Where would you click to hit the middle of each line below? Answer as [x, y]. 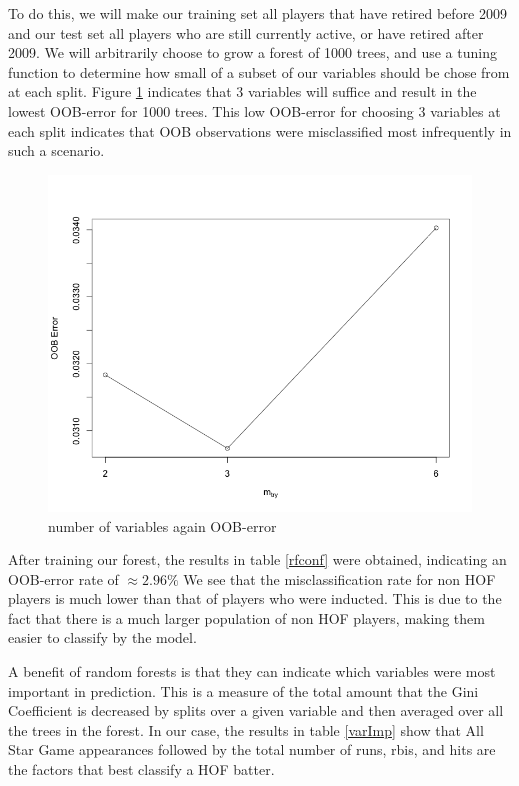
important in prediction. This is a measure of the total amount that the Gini [243, 690]
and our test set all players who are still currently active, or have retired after [246, 32]
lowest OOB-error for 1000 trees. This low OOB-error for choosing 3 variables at [254, 110]
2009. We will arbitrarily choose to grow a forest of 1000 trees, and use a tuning [252, 52]
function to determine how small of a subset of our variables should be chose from [259, 71]
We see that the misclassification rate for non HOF [339, 578]
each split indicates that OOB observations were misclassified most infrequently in [260, 130]
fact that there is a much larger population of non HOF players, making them [246, 617]
